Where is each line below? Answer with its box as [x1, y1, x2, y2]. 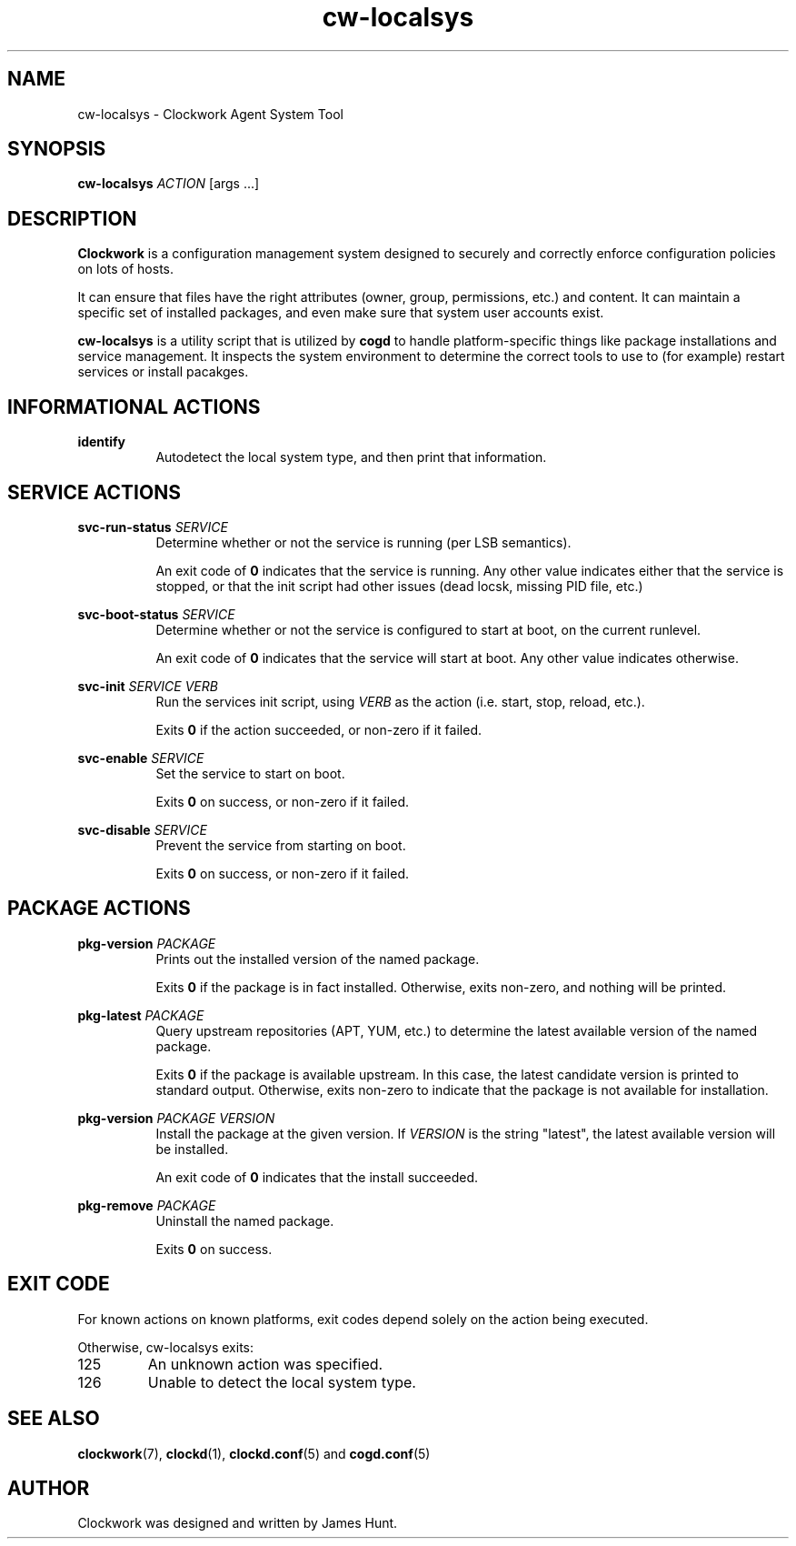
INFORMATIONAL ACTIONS [7, 395, 261, 418]
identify [77, 434, 125, 450]
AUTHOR [7, 1476, 90, 1500]
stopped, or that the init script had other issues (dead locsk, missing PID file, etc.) [155, 577, 643, 594]
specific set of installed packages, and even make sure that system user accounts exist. [77, 305, 604, 321]
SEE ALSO [7, 1407, 100, 1431]
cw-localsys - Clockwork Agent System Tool [77, 105, 343, 122]
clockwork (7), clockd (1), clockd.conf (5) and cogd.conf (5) [77, 1445, 431, 1461]
